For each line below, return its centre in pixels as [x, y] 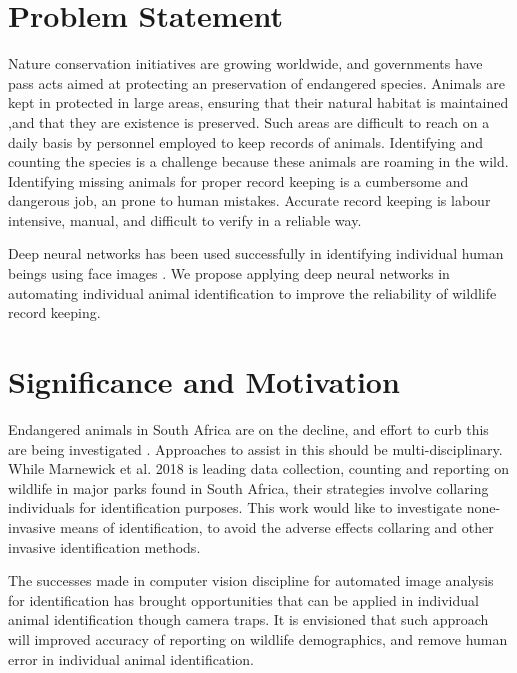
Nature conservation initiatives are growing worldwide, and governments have [245, 63]
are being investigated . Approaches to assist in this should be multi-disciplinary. [255, 448]
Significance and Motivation [204, 381]
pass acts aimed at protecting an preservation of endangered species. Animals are [256, 82]
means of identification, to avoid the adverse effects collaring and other [277, 526]
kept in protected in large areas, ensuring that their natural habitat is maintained [258, 102]
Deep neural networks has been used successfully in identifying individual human [256, 253]
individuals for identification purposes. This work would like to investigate [235, 507]
